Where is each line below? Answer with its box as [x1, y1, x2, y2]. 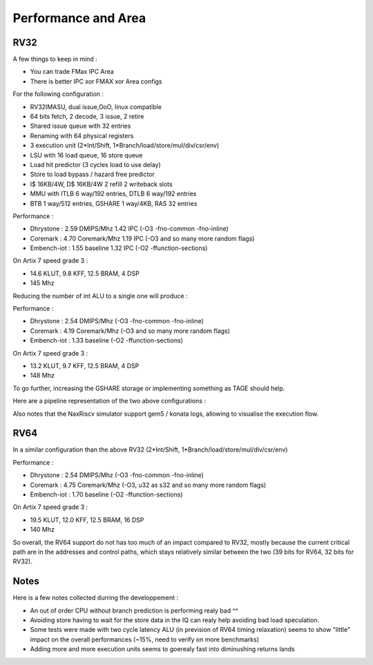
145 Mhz [30, 279, 55, 287]
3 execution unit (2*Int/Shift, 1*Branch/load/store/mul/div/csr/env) [30, 142, 220, 150]
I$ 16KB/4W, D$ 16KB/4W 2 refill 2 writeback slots [30, 180, 173, 188]
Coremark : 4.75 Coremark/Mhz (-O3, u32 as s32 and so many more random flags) [30, 481, 267, 489]
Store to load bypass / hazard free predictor [30, 170, 155, 179]
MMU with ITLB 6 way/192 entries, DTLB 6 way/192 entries [30, 190, 197, 198]
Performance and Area [12, 10, 146, 26]
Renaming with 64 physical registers [30, 131, 134, 139]
